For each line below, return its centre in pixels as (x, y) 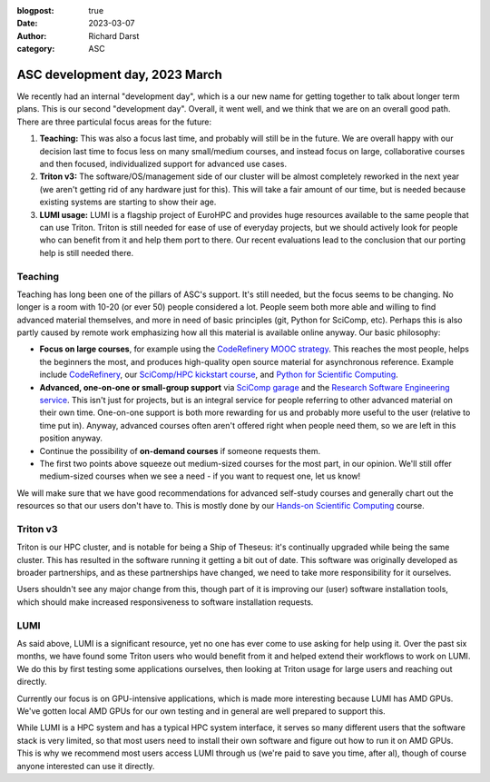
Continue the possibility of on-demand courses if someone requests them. (180, 450)
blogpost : (35, 10)
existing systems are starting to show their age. (128, 202)
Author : (32, 35)
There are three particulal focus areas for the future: (114, 122)
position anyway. (71, 438)
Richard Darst (114, 35)
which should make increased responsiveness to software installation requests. (165, 602)
